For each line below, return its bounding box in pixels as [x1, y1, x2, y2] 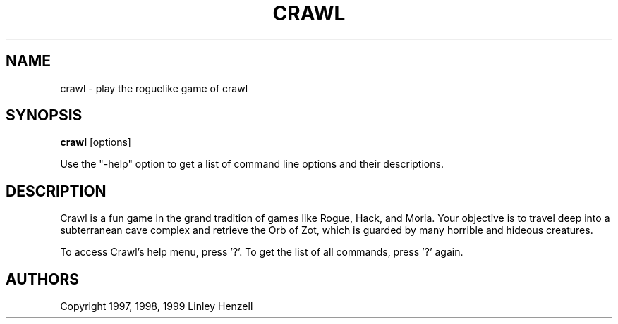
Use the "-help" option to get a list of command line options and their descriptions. [60, 158, 444, 170]
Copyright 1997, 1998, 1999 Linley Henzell [60, 300, 253, 313]
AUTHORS [6, 270, 80, 288]
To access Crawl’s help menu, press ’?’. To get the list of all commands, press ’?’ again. [60, 246, 464, 258]
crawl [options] [60, 136, 131, 149]
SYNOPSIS [6, 106, 83, 125]
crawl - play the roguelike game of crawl [60, 82, 248, 94]
